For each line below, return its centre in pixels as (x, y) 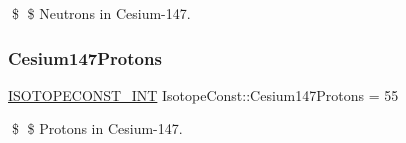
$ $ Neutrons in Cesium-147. (101, 13)
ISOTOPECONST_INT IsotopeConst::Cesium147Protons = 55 (203, 94)
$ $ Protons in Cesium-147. (97, 128)
